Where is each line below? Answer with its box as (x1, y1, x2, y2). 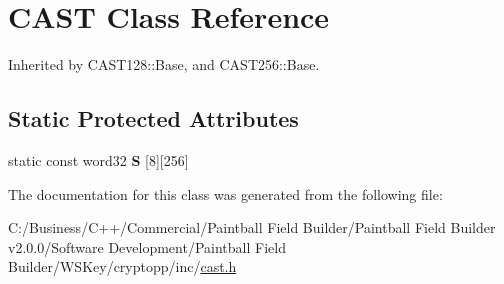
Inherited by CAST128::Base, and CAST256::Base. (8, 54, 320, 75)
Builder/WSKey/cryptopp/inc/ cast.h (8, 256, 237, 277)
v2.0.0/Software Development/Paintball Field (8, 236, 286, 257)
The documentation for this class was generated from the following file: (8, 183, 443, 204)
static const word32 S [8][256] (8, 149, 189, 170)
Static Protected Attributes (8, 103, 299, 134)
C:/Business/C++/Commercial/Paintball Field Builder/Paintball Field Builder (8, 217, 496, 238)
